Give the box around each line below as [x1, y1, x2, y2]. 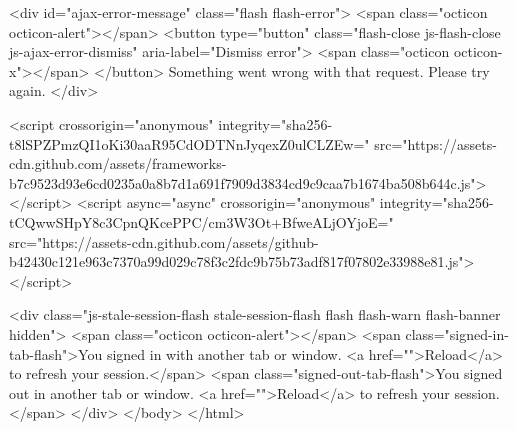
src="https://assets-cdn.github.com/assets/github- [9, 231, 319, 252]
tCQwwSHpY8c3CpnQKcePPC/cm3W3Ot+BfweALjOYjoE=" [9, 211, 394, 232]
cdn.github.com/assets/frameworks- [9, 153, 227, 174]
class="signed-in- [405, 323, 509, 344]
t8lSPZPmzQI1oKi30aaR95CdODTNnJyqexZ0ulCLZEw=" [9, 133, 370, 154]
